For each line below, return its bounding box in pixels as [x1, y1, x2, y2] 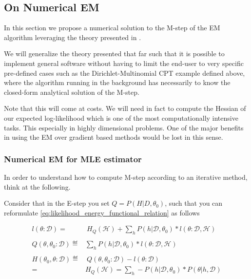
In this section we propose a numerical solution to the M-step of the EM [4, 22, 220, 33]
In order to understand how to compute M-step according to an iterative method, [4, 172, 248, 182]
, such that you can [165, 198, 223, 208]
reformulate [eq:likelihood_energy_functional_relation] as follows [4, 207, 200, 217]
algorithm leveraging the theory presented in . [4, 32, 141, 42]
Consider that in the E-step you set [4, 198, 110, 208]
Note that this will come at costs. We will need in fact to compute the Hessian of [4, 103, 246, 113]
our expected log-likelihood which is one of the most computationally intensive [4, 112, 238, 123]
